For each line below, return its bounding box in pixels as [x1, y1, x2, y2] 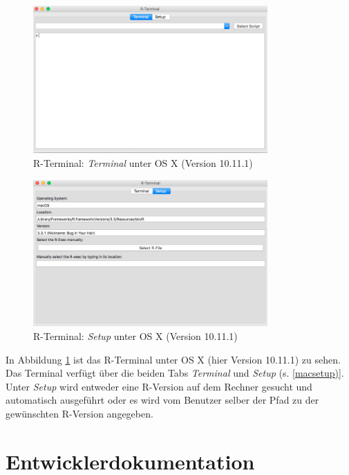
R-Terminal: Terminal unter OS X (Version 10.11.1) [33, 156, 253, 170]
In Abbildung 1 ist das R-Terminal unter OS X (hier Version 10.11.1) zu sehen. [6, 352, 341, 366]
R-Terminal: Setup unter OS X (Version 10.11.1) [33, 328, 238, 343]
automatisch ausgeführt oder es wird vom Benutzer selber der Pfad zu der [6, 393, 319, 407]
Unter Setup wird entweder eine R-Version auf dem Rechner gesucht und [6, 379, 312, 393]
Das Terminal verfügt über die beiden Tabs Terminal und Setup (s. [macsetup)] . [6, 366, 344, 380]
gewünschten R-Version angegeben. [6, 406, 153, 420]
